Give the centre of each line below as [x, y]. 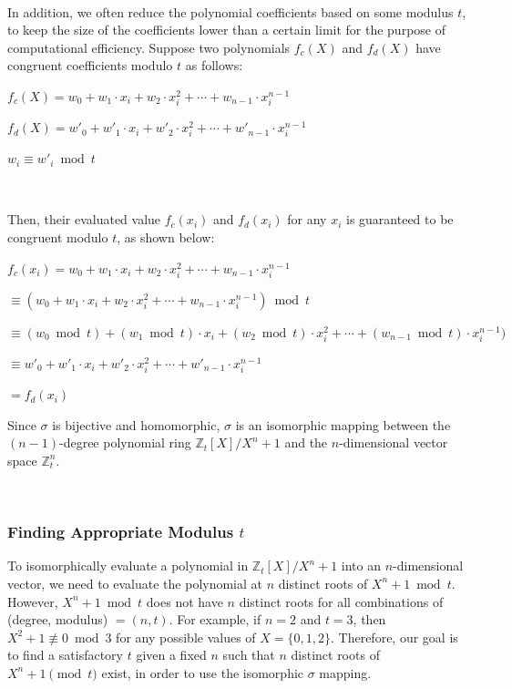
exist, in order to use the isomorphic [203, 672]
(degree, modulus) [58, 619]
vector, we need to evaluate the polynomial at [135, 583]
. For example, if [215, 619]
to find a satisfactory [65, 655]
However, [33, 601]
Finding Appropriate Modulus [121, 532]
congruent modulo [58, 237]
